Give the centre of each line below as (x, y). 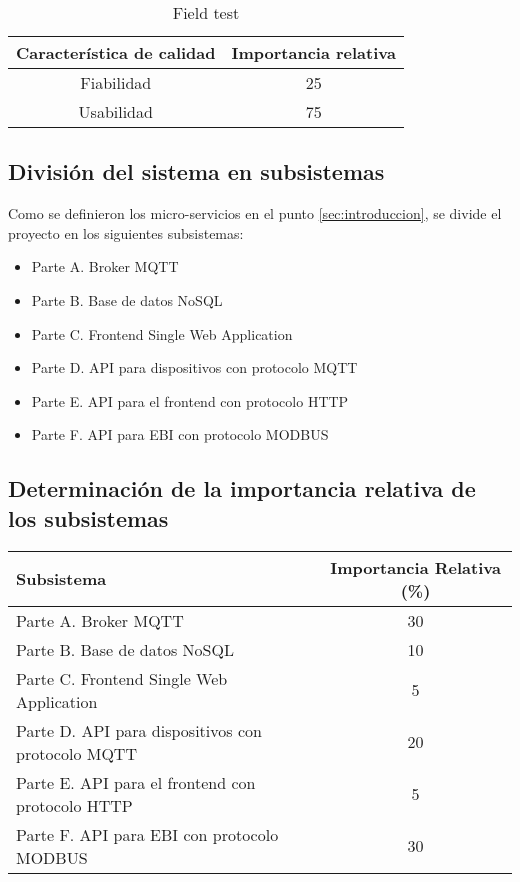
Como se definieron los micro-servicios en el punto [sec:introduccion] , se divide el (255, 213)
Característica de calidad (116, 52)
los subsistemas (88, 517)
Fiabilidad (116, 82)
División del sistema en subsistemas (196, 171)
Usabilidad (115, 111)
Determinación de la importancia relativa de (242, 488)
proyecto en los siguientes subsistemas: (126, 232)
